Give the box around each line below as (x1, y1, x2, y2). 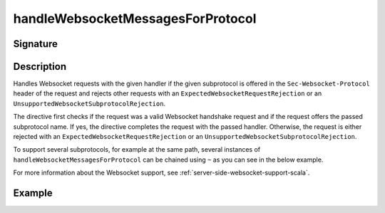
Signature (13, 38, 58, 50)
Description (13, 61, 67, 73)
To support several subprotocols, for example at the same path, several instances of (13, 145, 261, 154)
